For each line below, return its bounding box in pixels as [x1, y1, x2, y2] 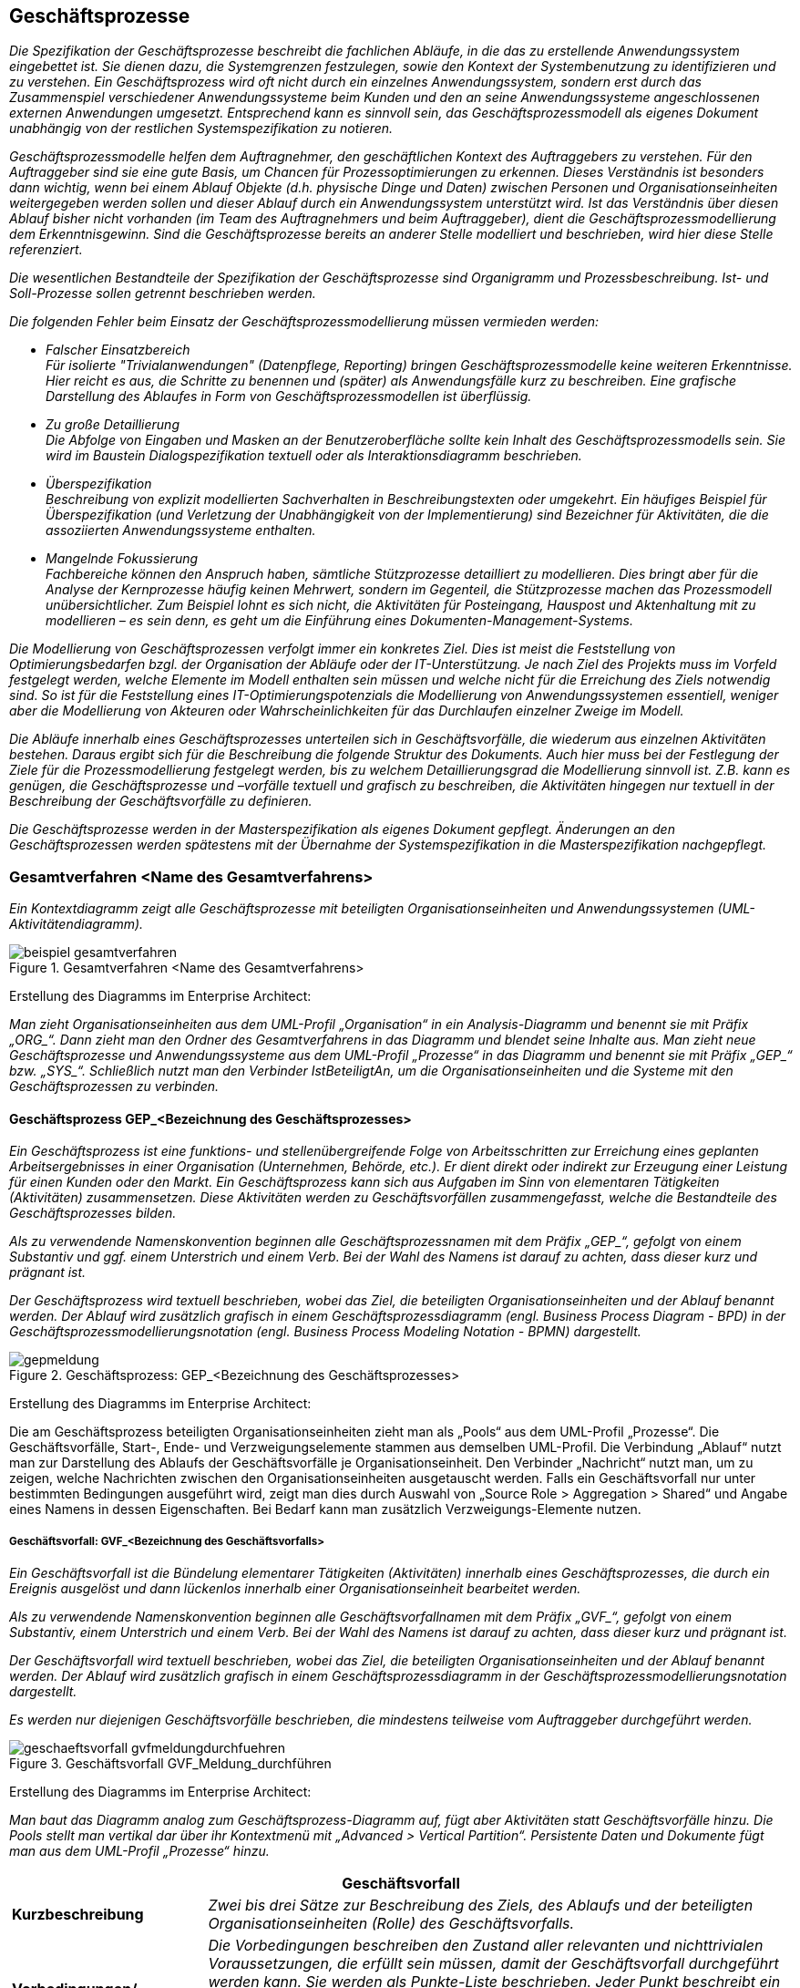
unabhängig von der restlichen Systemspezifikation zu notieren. [9, 120, 394, 137]
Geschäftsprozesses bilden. [9, 1205, 177, 1221]
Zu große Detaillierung [46, 417, 179, 433]
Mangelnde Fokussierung [46, 551, 199, 567]
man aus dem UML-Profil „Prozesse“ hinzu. [9, 1843, 270, 1859]
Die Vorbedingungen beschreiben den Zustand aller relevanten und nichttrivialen [208, 1936, 764, 1955]
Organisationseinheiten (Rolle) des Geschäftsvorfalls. [208, 1914, 575, 1933]
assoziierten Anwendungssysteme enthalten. [46, 522, 316, 539]
